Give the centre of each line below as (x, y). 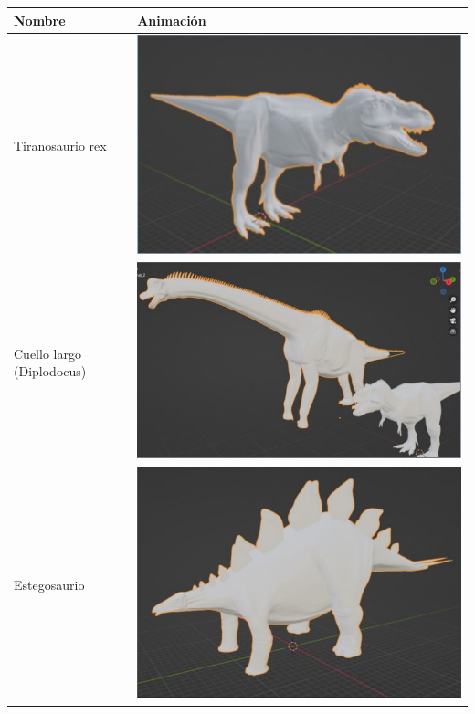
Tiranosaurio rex (60, 146)
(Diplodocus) (50, 371)
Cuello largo (47, 353)
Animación (172, 20)
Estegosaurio (49, 584)
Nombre (40, 20)
